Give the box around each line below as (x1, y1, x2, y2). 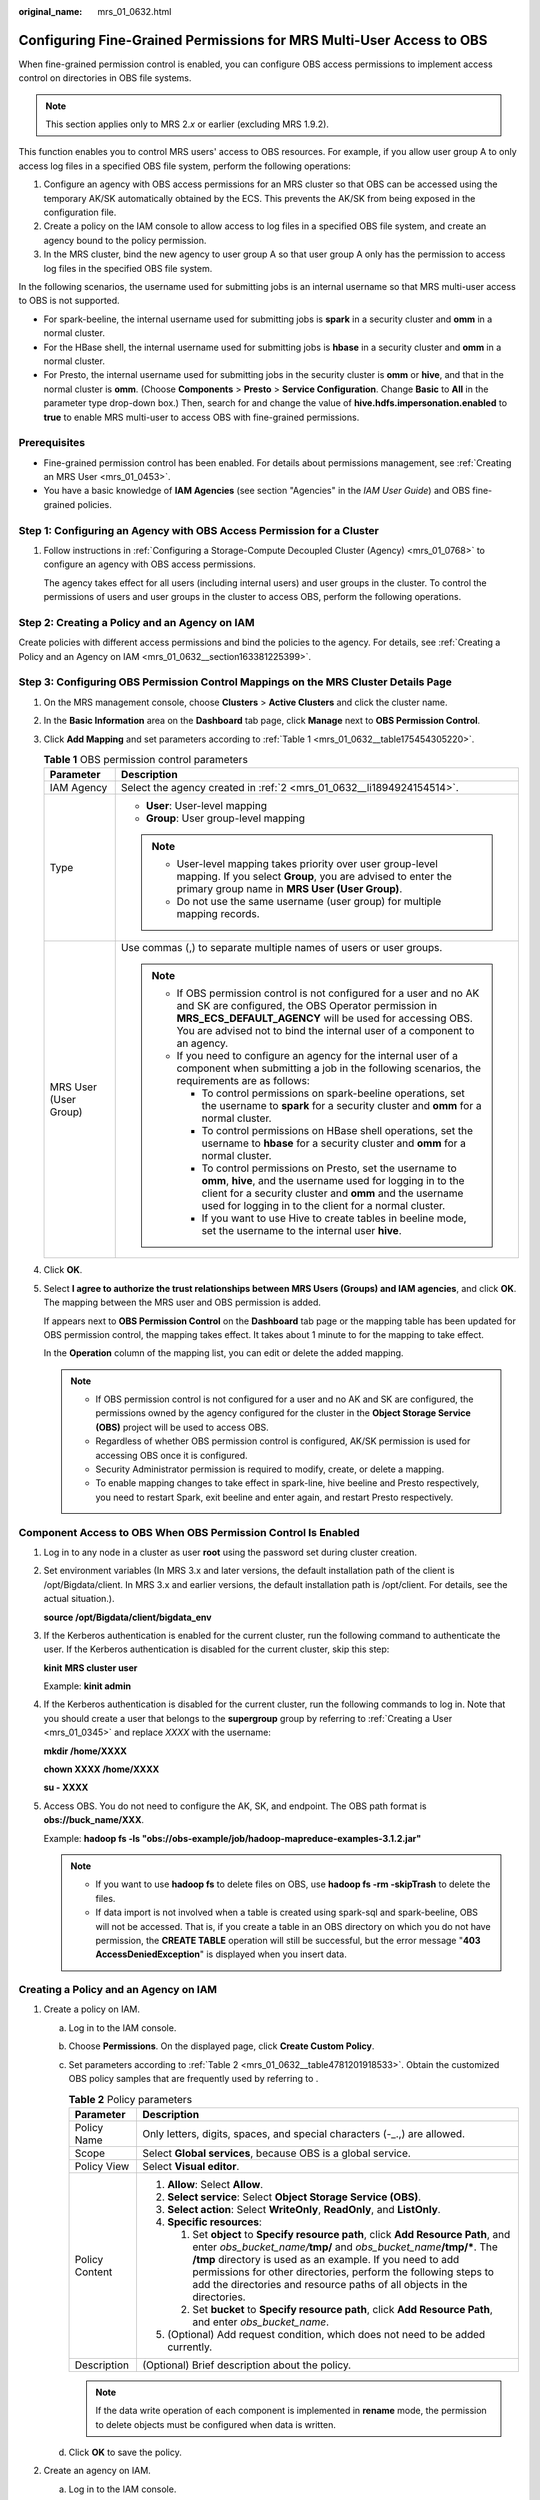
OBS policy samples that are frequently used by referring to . (68, 2073, 319, 2085)
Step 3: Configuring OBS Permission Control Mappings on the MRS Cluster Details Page (18, 675, 452, 689)
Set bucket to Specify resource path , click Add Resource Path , (191, 2302, 494, 2316)
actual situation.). (43, 1593, 115, 1605)
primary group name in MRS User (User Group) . (176, 882, 403, 896)
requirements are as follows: (176, 1074, 310, 1088)
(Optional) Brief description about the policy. (141, 2358, 352, 2372)
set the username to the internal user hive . (201, 1224, 402, 1238)
